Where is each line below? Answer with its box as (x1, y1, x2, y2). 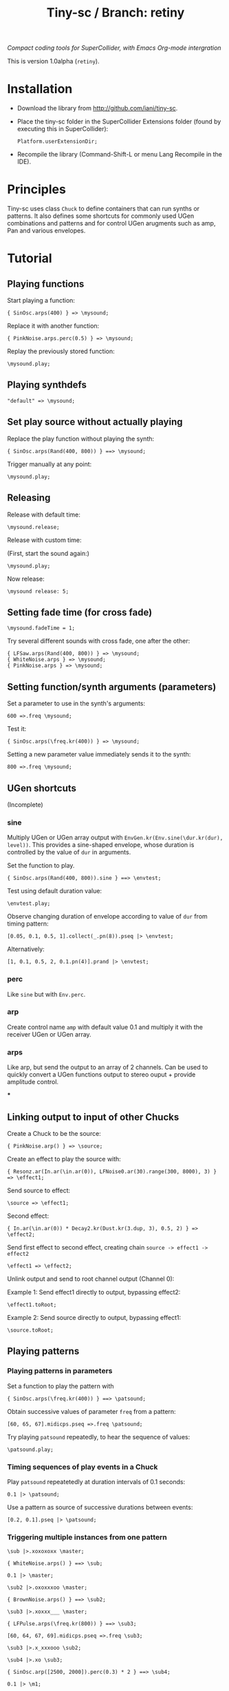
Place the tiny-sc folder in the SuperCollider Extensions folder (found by (17, 117, 221, 126)
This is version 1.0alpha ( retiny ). (7, 57, 100, 66)
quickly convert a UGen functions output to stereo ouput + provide (7, 1070, 196, 1079)
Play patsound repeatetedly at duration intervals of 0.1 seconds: (7, 1477, 186, 1485)
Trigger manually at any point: (7, 460, 92, 468)
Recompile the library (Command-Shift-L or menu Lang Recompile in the (17, 150, 222, 159)
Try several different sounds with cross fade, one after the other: (7, 637, 190, 646)
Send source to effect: (7, 1186, 71, 1194)
